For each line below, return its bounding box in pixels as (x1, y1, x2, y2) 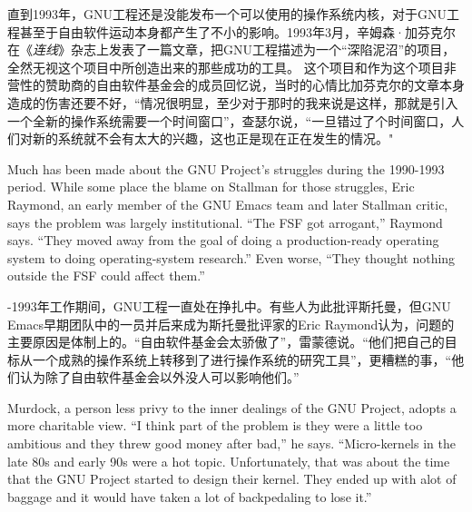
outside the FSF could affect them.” (7, 266, 205, 285)
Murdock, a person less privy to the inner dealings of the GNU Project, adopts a (7, 398, 457, 417)
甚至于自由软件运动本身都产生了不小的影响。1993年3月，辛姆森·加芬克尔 (19, 22, 456, 41)
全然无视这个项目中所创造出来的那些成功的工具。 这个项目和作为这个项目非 (7, 57, 457, 76)
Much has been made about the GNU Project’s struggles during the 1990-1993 (7, 159, 445, 178)
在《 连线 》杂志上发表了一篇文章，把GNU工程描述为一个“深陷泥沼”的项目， (7, 40, 456, 59)
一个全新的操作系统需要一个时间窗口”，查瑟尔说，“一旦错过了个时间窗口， (7, 111, 452, 130)
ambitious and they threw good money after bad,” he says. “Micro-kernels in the (7, 434, 456, 453)
